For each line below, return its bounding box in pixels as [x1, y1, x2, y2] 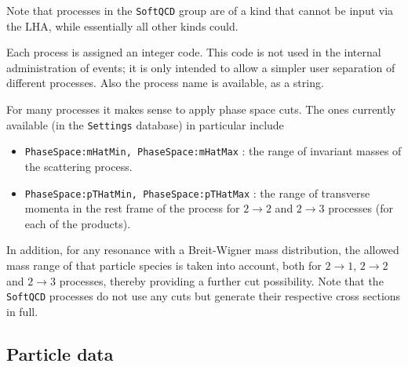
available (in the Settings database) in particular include [6, 116, 284, 133]
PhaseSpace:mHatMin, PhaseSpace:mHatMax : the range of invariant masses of [24, 143, 402, 159]
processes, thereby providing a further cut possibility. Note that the [59, 272, 384, 289]
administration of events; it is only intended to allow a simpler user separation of [6, 59, 395, 75]
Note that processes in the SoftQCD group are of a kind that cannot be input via [6, 2, 394, 18]
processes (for [328, 200, 393, 216]
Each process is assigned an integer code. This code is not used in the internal [6, 44, 381, 60]
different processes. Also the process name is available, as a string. [6, 74, 324, 91]
